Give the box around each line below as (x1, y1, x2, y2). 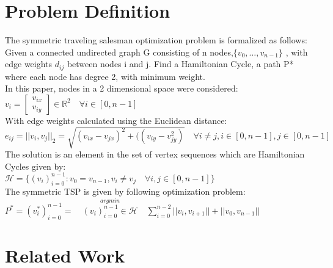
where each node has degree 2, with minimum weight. (5, 70, 205, 82)
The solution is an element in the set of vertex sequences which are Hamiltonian (5, 148, 305, 161)
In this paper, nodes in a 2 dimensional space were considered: (5, 82, 238, 95)
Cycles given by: (5, 159, 66, 172)
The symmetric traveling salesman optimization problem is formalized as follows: (5, 34, 307, 46)
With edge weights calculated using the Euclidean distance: (5, 114, 227, 126)
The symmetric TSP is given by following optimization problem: (5, 184, 246, 197)
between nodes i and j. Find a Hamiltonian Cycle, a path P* (67, 57, 294, 70)
